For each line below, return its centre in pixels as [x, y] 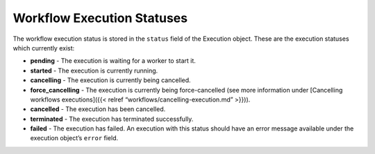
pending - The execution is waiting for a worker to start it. [113, 61]
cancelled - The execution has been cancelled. [98, 109]
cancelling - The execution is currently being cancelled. [110, 80]
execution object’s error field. [74, 138]
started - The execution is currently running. [94, 70]
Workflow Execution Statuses [100, 18]
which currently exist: [44, 48]
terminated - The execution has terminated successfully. [112, 119]
